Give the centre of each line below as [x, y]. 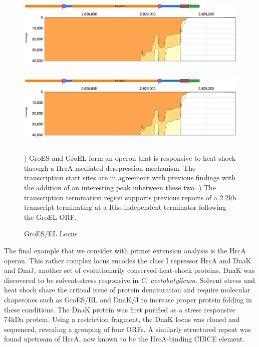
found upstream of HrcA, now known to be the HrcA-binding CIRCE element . [124, 339]
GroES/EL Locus [51, 234]
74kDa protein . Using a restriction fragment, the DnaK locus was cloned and [122, 319]
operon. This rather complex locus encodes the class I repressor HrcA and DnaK [128, 260]
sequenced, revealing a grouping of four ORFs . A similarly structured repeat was [128, 329]
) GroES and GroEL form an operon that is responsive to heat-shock [130, 158]
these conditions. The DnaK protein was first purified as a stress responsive [120, 309]
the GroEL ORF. [50, 217]
